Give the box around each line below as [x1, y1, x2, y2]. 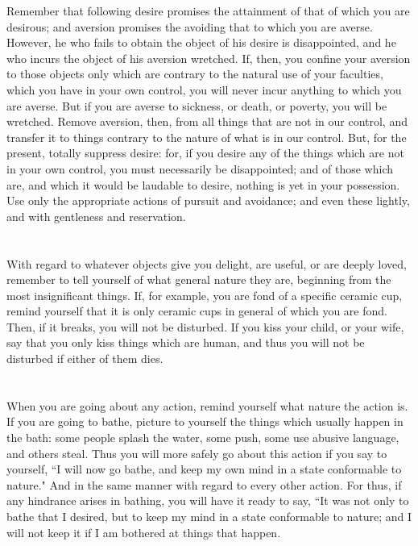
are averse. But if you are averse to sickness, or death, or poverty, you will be [6, 97, 387, 114]
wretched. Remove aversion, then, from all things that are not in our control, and [6, 113, 408, 130]
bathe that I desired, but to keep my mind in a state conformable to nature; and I [6, 508, 412, 524]
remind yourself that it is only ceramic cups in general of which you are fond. [6, 302, 387, 319]
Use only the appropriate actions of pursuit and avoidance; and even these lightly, [6, 192, 410, 209]
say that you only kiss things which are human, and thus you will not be [6, 334, 365, 351]
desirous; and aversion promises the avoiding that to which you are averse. [6, 18, 373, 35]
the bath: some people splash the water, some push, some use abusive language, [6, 429, 399, 446]
